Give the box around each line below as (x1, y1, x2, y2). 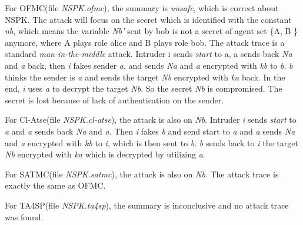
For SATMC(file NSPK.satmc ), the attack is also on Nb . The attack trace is (5, 167, 279, 180)
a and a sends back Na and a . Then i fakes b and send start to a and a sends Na (5, 125, 295, 137)
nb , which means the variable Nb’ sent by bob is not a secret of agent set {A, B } (5, 25, 298, 37)
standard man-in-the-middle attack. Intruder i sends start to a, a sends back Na (5, 48, 292, 60)
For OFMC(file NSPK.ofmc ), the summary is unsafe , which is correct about (5, 2, 279, 14)
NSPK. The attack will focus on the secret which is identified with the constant (5, 13, 292, 25)
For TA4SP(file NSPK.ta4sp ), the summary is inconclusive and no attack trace (5, 199, 289, 211)
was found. (5, 210, 44, 223)
